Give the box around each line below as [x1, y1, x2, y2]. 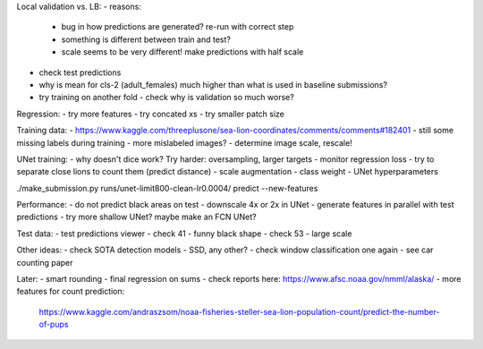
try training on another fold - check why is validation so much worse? [38, 92, 294, 103]
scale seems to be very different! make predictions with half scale [61, 47, 304, 57]
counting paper [16, 257, 73, 268]
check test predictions [38, 67, 122, 78]
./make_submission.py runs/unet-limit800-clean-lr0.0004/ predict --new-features [16, 183, 318, 193]
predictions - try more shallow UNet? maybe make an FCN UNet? [16, 211, 257, 223]
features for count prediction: [16, 286, 125, 297]
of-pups [38, 319, 69, 330]
